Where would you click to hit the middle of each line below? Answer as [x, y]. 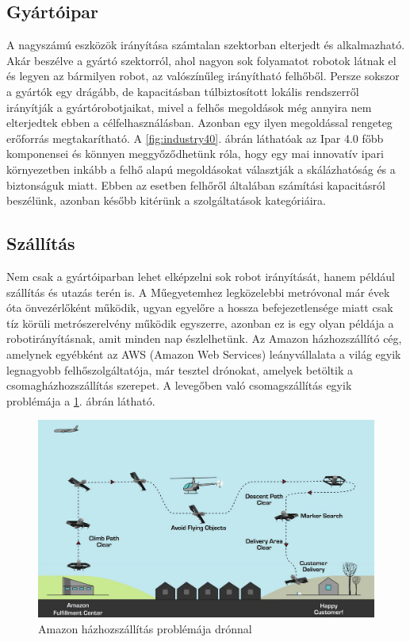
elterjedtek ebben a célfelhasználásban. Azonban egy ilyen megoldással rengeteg [199, 123]
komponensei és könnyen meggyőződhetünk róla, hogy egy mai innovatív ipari [195, 154]
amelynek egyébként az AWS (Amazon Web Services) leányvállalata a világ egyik [204, 354]
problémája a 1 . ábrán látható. [81, 400]
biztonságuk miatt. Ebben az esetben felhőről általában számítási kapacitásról [196, 185]
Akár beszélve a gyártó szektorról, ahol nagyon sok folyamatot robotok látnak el [201, 60]
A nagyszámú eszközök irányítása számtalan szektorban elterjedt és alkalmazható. [206, 45]
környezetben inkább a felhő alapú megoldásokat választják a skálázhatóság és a [201, 169]
